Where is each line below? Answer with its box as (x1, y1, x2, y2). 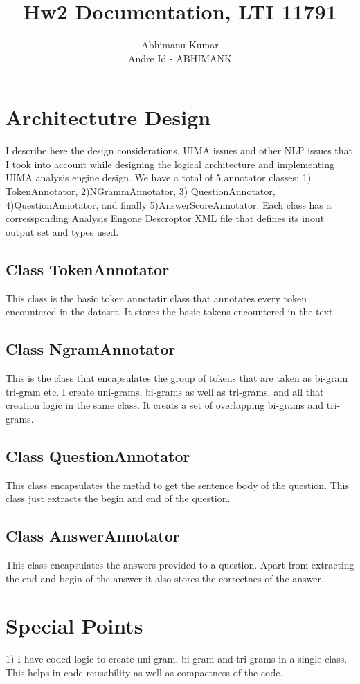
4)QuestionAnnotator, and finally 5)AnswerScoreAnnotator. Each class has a (6, 197, 332, 212)
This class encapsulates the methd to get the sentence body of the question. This (6, 477, 350, 492)
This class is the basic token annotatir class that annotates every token (6, 290, 307, 305)
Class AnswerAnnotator (6, 525, 180, 546)
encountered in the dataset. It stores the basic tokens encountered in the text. (6, 304, 336, 319)
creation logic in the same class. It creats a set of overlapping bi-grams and (6, 398, 324, 412)
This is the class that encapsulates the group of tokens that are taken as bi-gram (6, 371, 348, 385)
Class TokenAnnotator (6, 258, 170, 279)
